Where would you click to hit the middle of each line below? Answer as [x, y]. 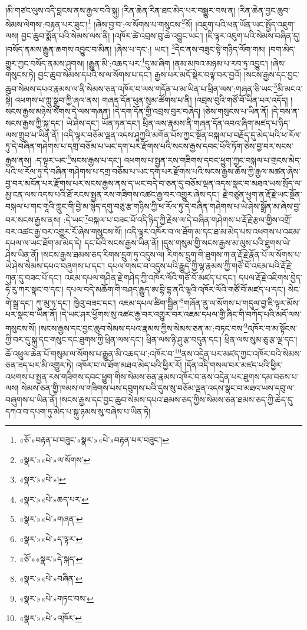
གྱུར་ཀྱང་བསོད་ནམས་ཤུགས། [45, 63]
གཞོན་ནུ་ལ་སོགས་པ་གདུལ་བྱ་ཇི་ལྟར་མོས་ [242, 302]
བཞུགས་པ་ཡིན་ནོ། [31, 399]
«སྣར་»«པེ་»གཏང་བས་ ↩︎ [56, 598]
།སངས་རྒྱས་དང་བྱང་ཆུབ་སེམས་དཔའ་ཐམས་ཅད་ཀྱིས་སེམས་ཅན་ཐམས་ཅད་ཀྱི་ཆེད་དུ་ [177, 399]
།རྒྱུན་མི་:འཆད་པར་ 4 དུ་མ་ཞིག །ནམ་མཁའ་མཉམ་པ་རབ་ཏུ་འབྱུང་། [177, 62]
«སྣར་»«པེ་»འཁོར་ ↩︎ [50, 618]
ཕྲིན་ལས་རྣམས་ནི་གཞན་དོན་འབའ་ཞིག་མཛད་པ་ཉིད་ [217, 122]
